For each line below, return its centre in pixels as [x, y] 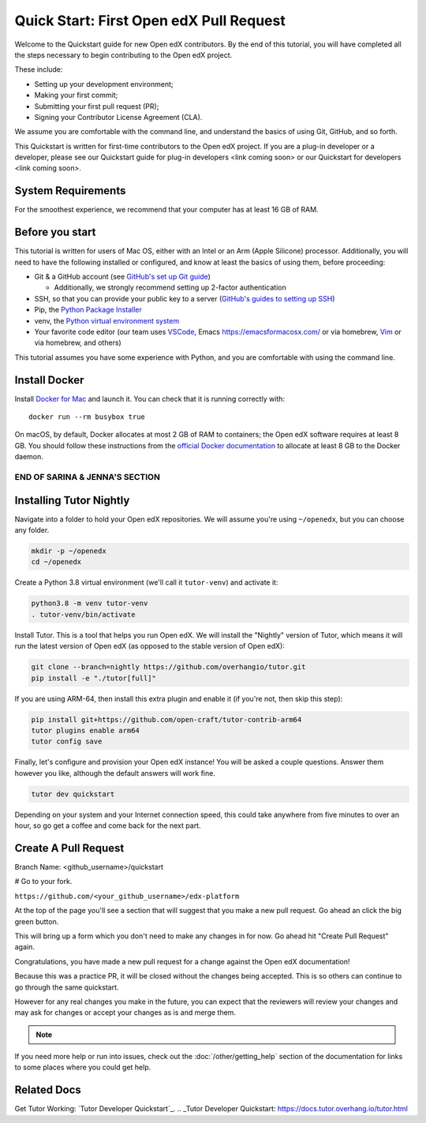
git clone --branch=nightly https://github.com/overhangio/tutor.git [168, 667]
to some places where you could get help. [83, 1067]
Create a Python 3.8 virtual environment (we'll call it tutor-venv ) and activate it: [146, 582]
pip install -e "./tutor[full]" [94, 678]
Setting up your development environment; [104, 84]
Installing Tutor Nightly [72, 500]
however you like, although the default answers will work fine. [115, 773]
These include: [39, 69]
